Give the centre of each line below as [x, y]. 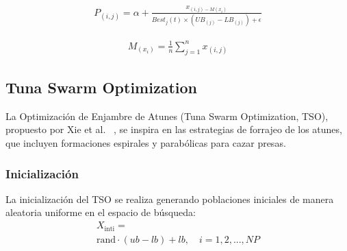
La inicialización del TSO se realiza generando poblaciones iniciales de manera [170, 199]
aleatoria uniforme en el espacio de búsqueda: [101, 212]
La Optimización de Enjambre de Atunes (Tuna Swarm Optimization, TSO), [167, 116]
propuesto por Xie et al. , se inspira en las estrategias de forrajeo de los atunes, [174, 129]
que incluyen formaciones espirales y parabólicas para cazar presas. [146, 143]
